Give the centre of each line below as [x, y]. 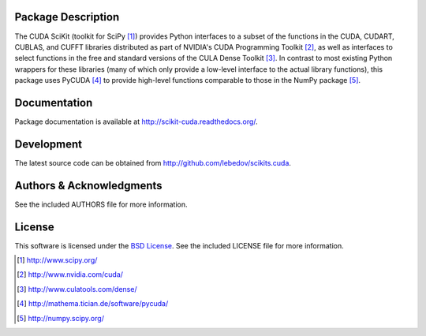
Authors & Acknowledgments [88, 185]
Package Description [67, 17]
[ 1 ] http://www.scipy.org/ [57, 260]
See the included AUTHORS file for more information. [101, 204]
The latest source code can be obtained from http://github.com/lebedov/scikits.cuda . [153, 162]
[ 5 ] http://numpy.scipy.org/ [60, 318]
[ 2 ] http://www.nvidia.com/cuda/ [70, 274]
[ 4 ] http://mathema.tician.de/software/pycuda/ [93, 304]
